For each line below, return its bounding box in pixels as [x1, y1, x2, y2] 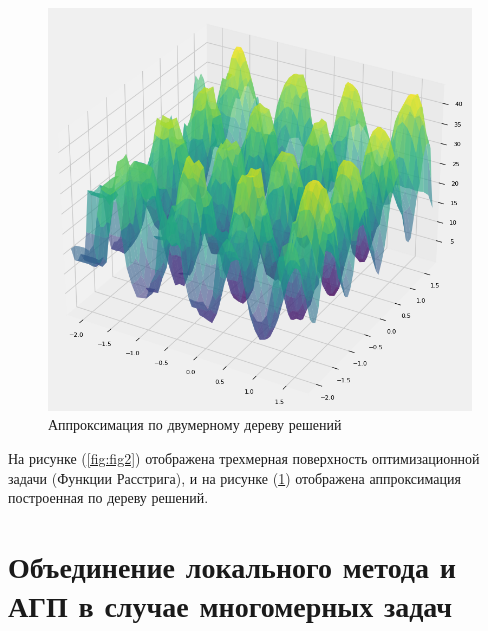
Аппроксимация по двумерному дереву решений [48, 414, 342, 435]
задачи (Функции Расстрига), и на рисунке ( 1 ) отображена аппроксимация [8, 467, 461, 488]
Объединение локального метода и [8, 546, 456, 587]
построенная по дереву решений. [8, 487, 209, 508]
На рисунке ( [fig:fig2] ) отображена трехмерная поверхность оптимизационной [8, 448, 480, 469]
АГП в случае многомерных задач [8, 585, 453, 626]
